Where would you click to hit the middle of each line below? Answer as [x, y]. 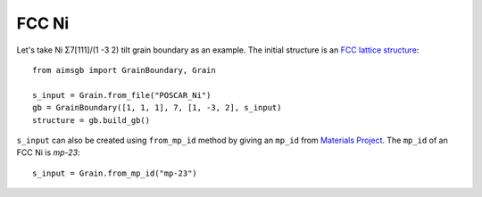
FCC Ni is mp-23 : [48, 152]
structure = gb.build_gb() [91, 120]
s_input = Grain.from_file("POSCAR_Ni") [122, 95]
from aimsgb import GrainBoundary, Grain [124, 70]
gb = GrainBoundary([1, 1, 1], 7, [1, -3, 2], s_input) [157, 108]
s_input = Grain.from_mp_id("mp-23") [115, 173]
